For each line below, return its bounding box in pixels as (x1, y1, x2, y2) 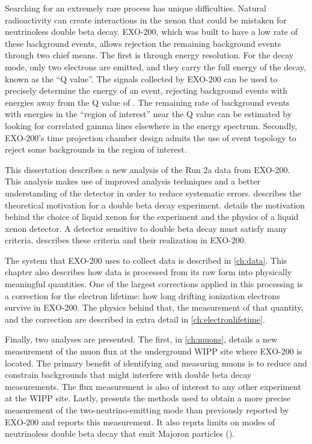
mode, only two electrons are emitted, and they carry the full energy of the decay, (5, 60, 307, 73)
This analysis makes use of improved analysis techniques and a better (5, 175, 260, 187)
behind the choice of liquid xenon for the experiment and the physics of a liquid (5, 210, 299, 223)
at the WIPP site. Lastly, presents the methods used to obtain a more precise (5, 392, 290, 404)
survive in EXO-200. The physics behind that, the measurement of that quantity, (5, 301, 304, 314)
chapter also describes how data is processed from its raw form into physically (5, 266, 292, 278)
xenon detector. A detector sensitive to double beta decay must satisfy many (5, 222, 287, 234)
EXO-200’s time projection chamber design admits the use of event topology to (5, 131, 296, 144)
